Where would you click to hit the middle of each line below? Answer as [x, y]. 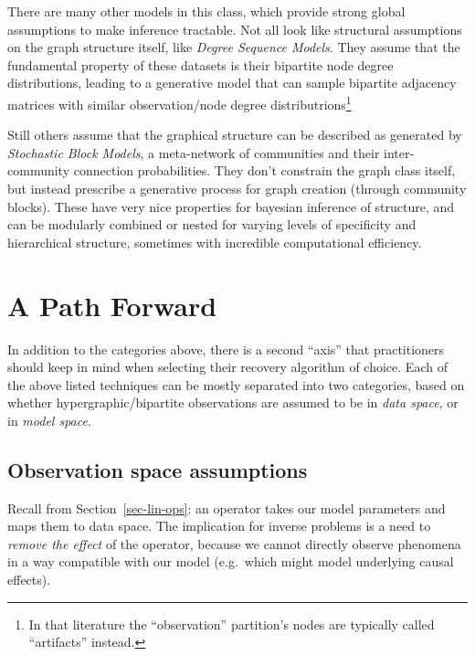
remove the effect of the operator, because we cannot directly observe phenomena [234, 543]
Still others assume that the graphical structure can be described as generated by [235, 135]
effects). [29, 580]
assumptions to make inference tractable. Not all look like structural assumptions [235, 29]
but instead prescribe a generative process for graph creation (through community [237, 188]
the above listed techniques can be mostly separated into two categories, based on [236, 384]
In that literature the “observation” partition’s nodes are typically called [232, 624]
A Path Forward [112, 305]
